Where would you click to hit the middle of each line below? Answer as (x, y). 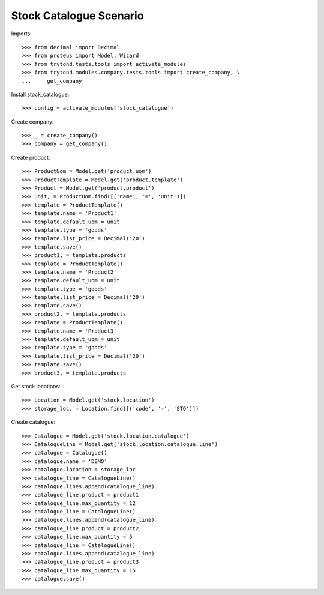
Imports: (22, 34)
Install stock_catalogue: (40, 94)
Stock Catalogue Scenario (77, 16)
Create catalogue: (33, 422)
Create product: (31, 157)
